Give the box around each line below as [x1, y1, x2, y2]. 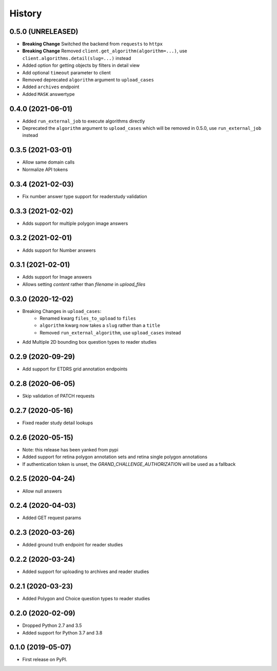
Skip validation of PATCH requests [22, 393, 95, 399]
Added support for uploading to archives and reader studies [22, 568, 149, 575]
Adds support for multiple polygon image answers [22, 220, 128, 226]
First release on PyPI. [22, 657, 68, 663]
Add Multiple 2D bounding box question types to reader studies [22, 339, 156, 345]
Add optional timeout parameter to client [22, 69, 111, 75]
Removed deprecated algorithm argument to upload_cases [22, 77, 154, 83]
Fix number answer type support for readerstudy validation [22, 193, 147, 200]
